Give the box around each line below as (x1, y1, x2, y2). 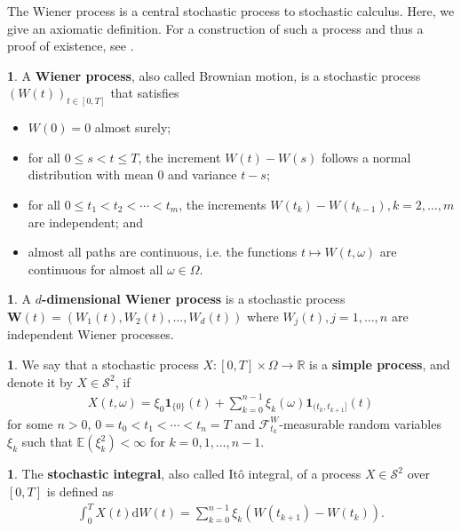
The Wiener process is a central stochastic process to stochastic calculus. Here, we (7, 2, 455, 20)
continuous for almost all (28, 259, 163, 278)
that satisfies (110, 83, 179, 102)
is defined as (46, 482, 114, 501)
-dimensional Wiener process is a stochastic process (42, 289, 346, 308)
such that (21, 432, 73, 451)
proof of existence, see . (7, 36, 134, 55)
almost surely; (94, 118, 171, 137)
